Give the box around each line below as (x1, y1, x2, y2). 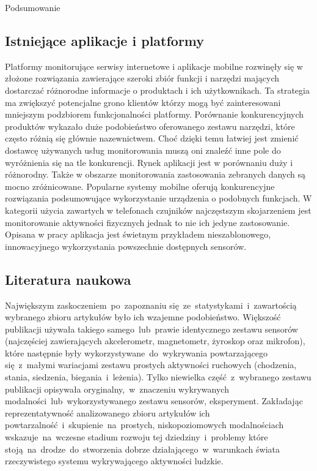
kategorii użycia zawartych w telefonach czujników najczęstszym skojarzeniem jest (5, 203, 312, 216)
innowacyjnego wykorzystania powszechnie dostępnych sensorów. (5, 239, 247, 252)
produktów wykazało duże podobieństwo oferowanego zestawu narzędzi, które (5, 119, 295, 132)
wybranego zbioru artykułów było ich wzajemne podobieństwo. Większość (5, 311, 281, 323)
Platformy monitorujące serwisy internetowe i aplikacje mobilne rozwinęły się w (5, 59, 303, 72)
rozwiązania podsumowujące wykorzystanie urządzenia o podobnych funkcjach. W (5, 192, 312, 205)
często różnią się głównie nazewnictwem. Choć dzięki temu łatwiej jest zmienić (5, 132, 299, 145)
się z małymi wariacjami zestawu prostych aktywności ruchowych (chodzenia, (5, 358, 297, 371)
